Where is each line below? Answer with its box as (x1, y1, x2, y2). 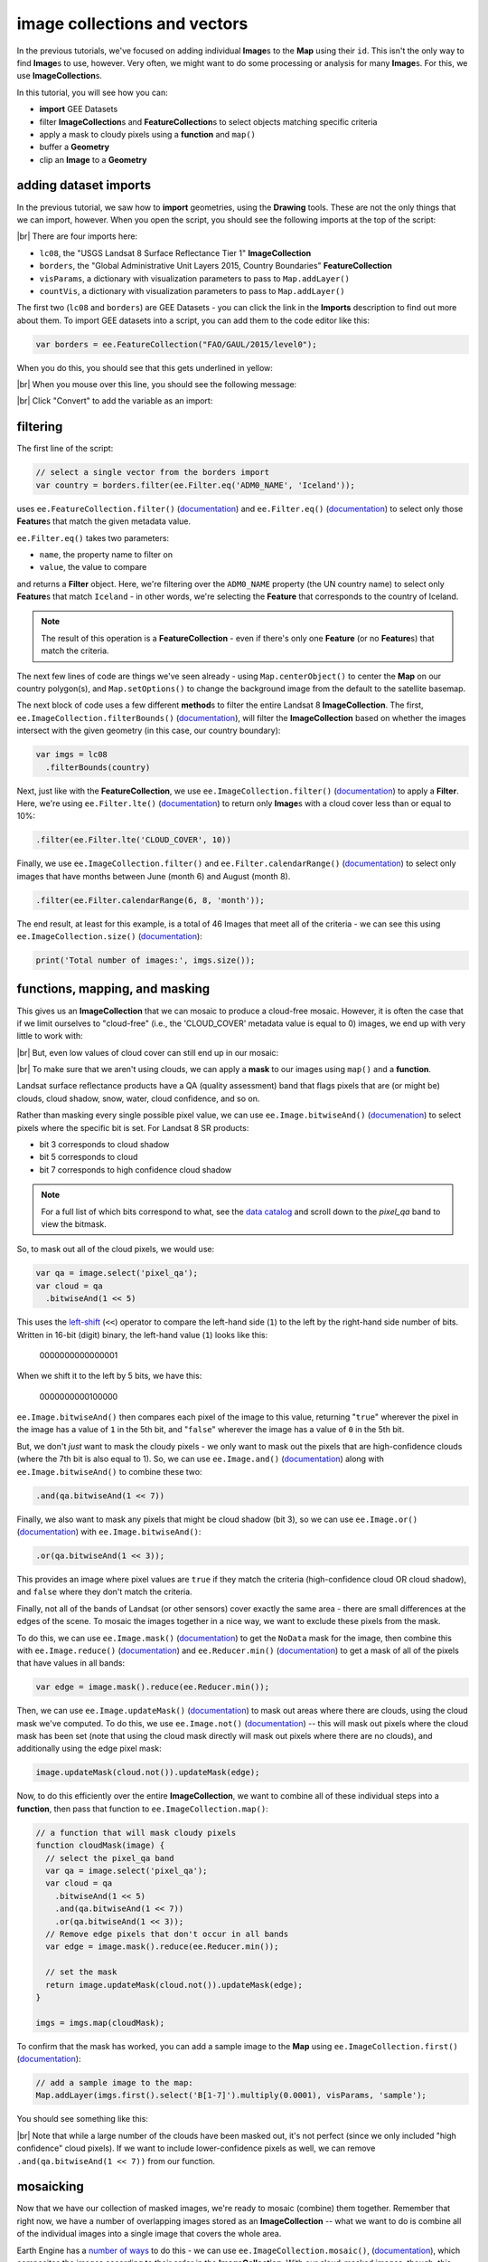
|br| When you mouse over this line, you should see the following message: (16, 379, 297, 390)
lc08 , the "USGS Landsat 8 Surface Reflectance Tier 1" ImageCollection (39, 247, 312, 258)
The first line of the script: (16, 443, 114, 454)
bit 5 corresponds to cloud (39, 1152, 138, 1163)
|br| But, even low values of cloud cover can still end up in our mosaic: (16, 1047, 279, 1058)
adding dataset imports (16, 177, 152, 194)
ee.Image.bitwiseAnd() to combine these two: (16, 1466, 202, 1477)
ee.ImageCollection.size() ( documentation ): (16, 931, 202, 942)
